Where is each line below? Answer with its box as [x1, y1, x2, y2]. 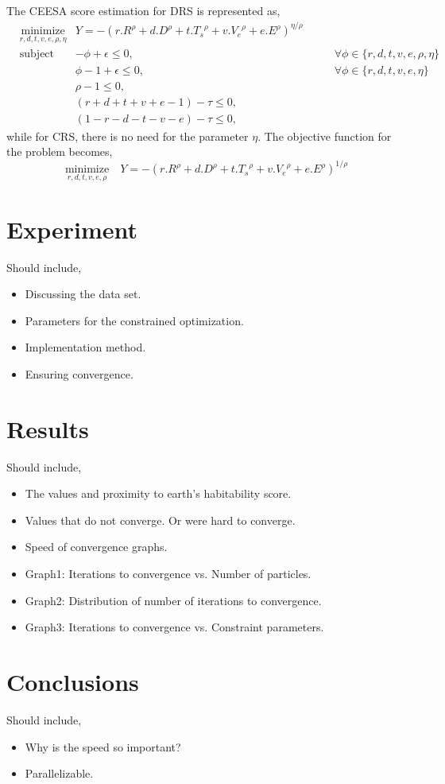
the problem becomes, [6, 143, 113, 160]
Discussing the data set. [25, 285, 141, 302]
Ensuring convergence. [25, 365, 133, 382]
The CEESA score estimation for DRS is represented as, [6, 2, 281, 18]
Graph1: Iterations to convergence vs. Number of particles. [25, 565, 311, 581]
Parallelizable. [25, 765, 94, 782]
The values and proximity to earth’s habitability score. [25, 485, 292, 502]
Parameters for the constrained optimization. [25, 312, 244, 328]
